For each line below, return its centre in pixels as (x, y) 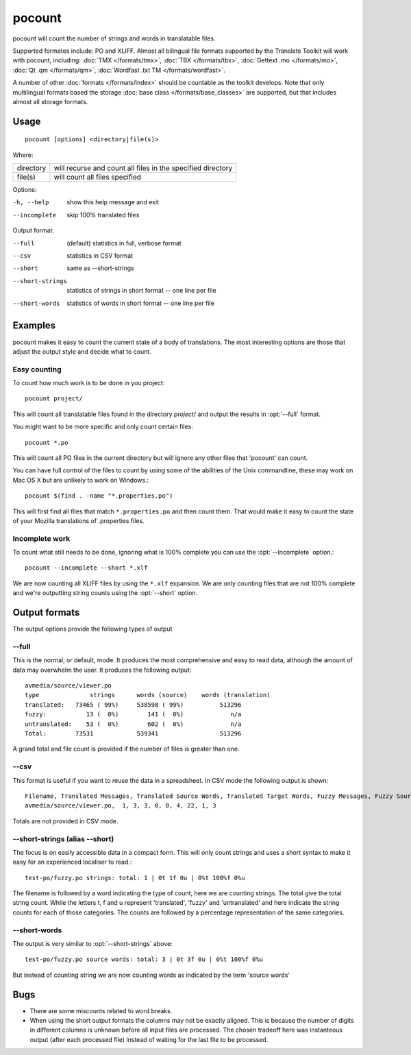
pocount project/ (54, 399)
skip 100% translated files (103, 215)
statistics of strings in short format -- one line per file (141, 291)
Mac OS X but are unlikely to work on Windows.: (81, 480)
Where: (23, 155)
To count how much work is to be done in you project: (89, 383)
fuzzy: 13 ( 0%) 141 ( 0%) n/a (133, 714)
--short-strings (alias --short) (63, 838)
